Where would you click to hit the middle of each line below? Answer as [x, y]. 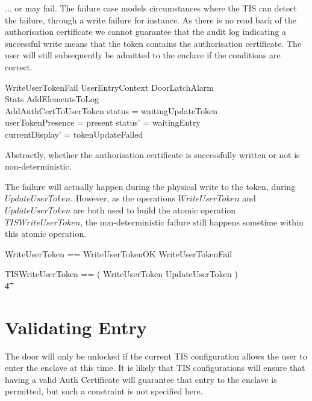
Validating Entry [76, 327]
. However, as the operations [123, 198]
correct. [19, 66]
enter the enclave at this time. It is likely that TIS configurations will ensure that [155, 368]
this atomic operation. [46, 234]
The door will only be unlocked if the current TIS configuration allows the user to [156, 356]
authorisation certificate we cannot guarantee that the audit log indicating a [145, 32]
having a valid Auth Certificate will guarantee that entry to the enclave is [141, 379]
